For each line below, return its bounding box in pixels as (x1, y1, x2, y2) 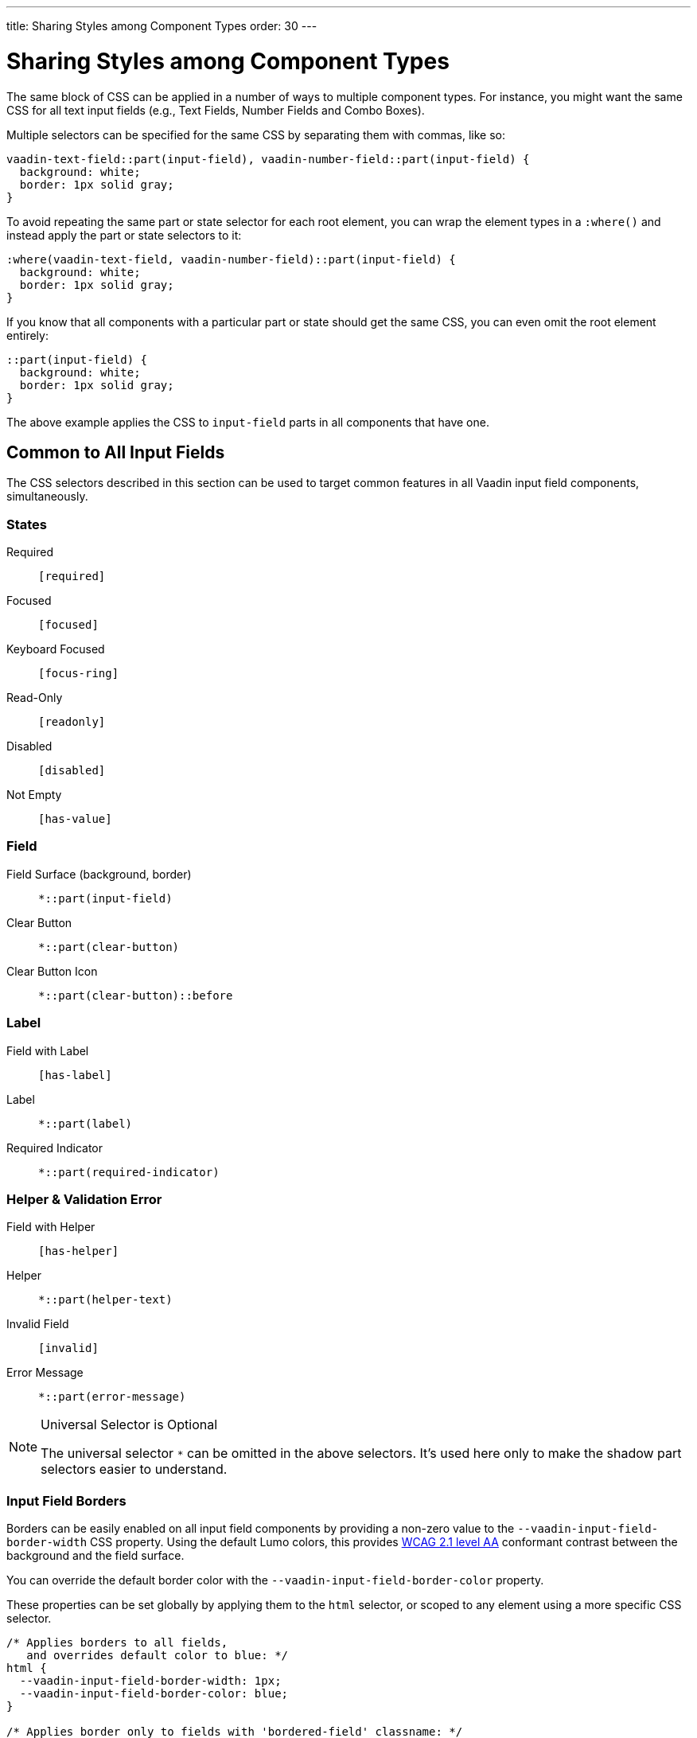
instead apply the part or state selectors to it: (6, 228, 242, 242)
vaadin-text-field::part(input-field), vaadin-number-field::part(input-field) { (6, 152, 530, 166)
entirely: (6, 328, 49, 342)
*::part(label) (38, 1116, 133, 1130)
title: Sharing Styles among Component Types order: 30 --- (6, 19, 317, 33)
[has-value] (38, 812, 112, 826)
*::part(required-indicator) (38, 1165, 220, 1179)
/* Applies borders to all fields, (6, 1636, 228, 1650)
